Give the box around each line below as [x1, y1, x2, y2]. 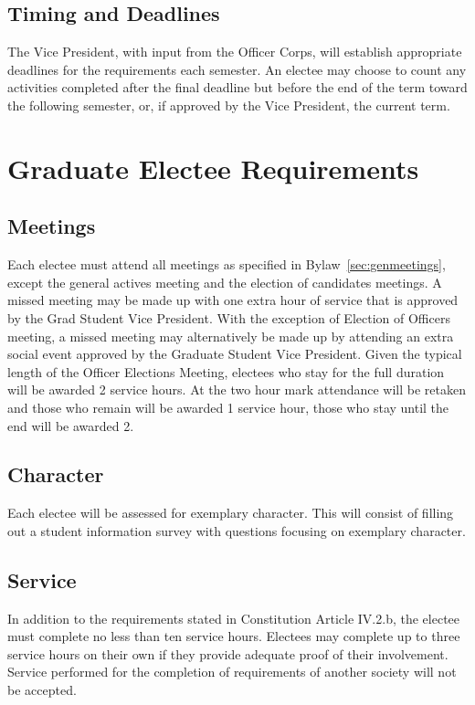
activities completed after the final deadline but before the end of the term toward [7, 78, 468, 97]
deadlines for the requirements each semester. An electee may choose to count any [7, 59, 467, 79]
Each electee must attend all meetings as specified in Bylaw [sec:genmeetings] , [7, 255, 446, 274]
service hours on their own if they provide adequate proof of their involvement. [7, 644, 449, 663]
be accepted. [7, 680, 77, 700]
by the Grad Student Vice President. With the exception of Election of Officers [7, 308, 450, 327]
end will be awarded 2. [7, 416, 134, 435]
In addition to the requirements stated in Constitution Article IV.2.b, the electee [7, 608, 460, 627]
